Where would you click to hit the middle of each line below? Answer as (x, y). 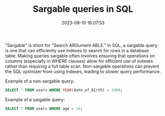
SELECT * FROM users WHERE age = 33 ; (44, 109)
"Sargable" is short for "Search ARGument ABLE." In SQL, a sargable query (81, 45)
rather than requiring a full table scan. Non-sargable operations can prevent (82, 66)
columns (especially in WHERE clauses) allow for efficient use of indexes (79, 61)
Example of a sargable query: (35, 99)
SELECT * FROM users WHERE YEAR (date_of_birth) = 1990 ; (64, 90)
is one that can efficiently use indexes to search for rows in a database (77, 50)
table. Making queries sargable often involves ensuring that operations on (80, 56)
